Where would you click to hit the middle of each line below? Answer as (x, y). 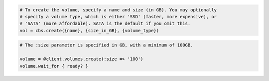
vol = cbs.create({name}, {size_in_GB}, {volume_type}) (89, 30)
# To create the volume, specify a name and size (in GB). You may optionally (118, 10)
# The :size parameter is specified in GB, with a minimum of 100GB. (106, 45)
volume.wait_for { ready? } (54, 66)
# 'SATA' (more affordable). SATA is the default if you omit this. (105, 24)
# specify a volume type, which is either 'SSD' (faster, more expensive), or (118, 17)
